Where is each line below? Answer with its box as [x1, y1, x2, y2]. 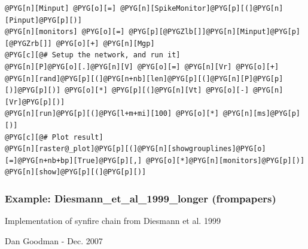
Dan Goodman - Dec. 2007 [5, 234, 103, 247]
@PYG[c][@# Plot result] [5, 133, 103, 142]
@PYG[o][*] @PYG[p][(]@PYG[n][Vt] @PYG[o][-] [65, 86, 249, 95]
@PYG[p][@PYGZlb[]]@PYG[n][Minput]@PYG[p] [129, 27, 300, 36]
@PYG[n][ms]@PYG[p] [223, 109, 300, 118]
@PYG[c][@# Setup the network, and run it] [5, 51, 181, 60]
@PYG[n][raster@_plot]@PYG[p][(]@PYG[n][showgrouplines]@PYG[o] [5, 145, 266, 153]
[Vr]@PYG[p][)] [5, 97, 65, 106]
